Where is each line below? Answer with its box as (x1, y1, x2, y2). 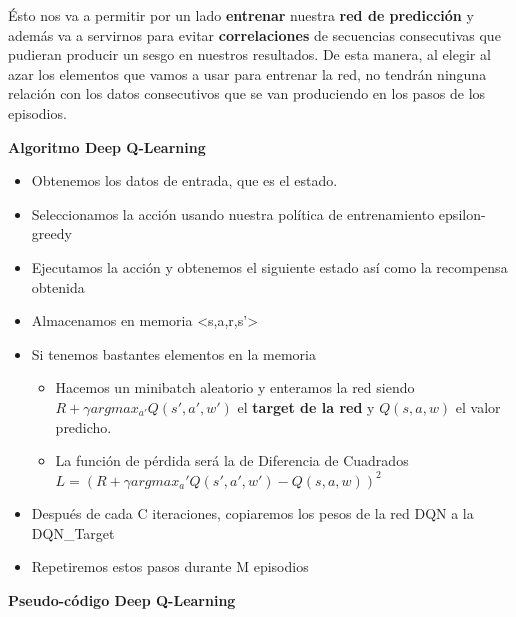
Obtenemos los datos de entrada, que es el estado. (31, 170, 338, 191)
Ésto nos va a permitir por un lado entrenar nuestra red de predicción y (8, 5, 474, 25)
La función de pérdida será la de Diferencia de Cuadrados (55, 450, 409, 471)
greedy (31, 223, 72, 244)
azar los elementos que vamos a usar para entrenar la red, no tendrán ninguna (8, 63, 487, 84)
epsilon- (438, 203, 486, 224)
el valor (455, 396, 501, 417)
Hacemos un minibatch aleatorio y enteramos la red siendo (55, 377, 415, 398)
